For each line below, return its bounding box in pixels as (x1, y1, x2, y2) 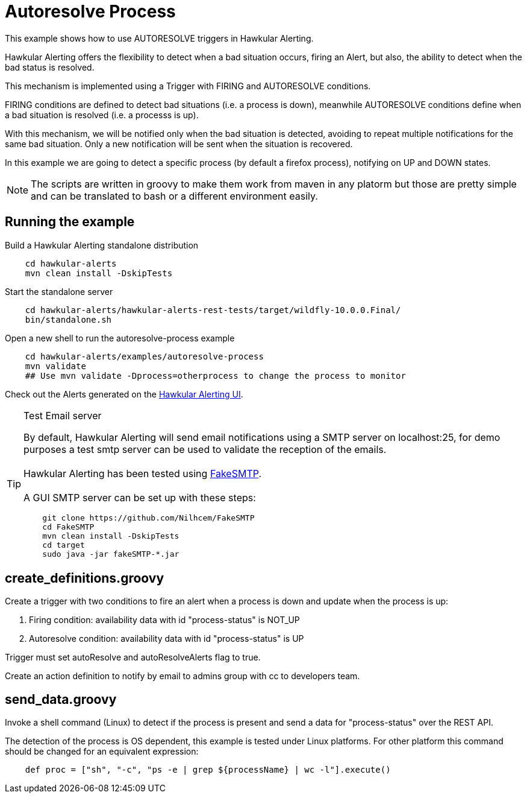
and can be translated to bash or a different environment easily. (31, 189, 318, 202)
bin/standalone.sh (25, 314, 112, 325)
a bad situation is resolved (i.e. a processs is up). (5, 109, 199, 120)
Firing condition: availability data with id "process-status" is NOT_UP (29, 615, 300, 625)
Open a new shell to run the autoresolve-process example (5, 332, 235, 343)
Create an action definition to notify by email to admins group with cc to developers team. (5, 671, 360, 682)
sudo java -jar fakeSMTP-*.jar (42, 549, 179, 559)
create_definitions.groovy (5, 571, 164, 586)
